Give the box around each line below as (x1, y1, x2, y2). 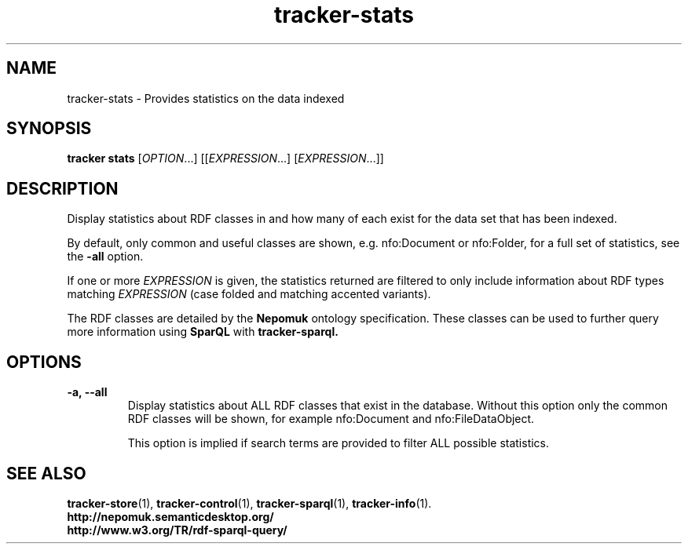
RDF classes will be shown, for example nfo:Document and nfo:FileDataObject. (127, 412, 535, 426)
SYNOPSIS (6, 118, 92, 139)
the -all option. (67, 250, 144, 264)
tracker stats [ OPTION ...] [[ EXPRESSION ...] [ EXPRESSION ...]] (67, 151, 384, 166)
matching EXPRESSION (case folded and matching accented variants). (67, 287, 431, 301)
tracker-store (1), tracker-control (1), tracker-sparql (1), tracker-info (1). (67, 496, 432, 510)
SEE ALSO (6, 463, 86, 483)
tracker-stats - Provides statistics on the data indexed (67, 91, 345, 105)
